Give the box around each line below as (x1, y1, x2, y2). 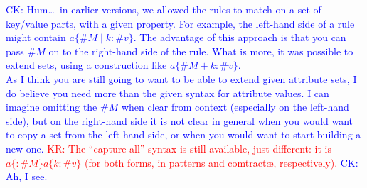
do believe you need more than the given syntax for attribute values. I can (6, 85, 329, 100)
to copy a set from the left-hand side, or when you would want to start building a (6, 127, 361, 142)
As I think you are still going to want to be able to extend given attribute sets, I (6, 71, 357, 86)
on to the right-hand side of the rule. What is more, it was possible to (48, 43, 353, 58)
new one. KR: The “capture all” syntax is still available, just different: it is (6, 140, 331, 155)
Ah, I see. (6, 169, 48, 184)
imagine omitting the (6, 99, 97, 114)
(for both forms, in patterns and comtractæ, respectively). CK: (84, 155, 358, 170)
